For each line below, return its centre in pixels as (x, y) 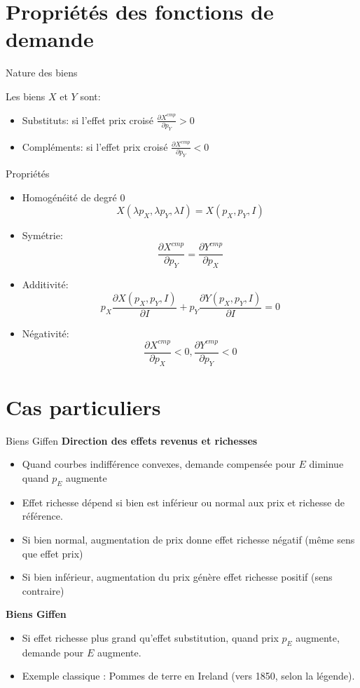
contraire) (43, 590)
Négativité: (46, 333)
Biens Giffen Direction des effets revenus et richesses (132, 440)
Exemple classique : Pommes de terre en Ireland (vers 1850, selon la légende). (188, 676)
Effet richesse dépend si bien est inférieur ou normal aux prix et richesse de (183, 502)
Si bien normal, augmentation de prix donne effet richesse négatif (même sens (188, 540)
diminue (326, 464)
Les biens (26, 96)
